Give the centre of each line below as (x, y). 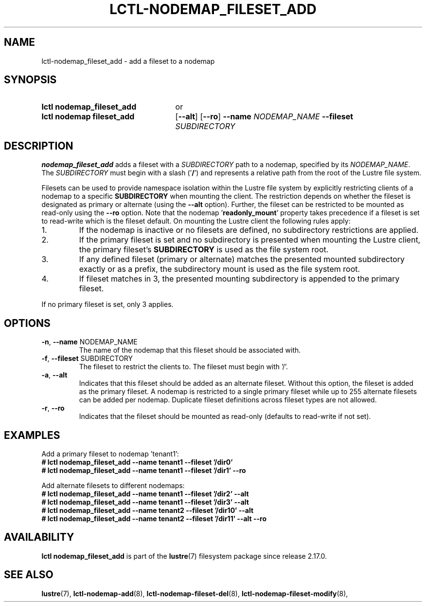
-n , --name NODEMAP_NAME (89, 342)
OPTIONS (27, 323)
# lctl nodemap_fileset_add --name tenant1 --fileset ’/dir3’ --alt (145, 502)
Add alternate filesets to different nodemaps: (113, 485)
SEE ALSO (29, 575)
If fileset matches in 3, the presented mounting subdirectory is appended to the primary (239, 279)
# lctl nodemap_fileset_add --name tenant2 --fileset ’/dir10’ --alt (148, 510)
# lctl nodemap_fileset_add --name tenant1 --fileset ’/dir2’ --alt (145, 493)
